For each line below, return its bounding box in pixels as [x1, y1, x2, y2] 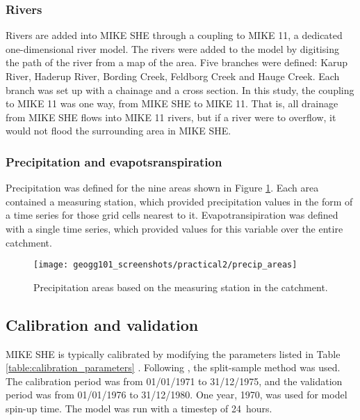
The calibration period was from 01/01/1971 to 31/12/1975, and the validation [6, 373, 343, 388]
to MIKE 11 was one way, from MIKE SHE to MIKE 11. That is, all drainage [6, 96, 338, 111]
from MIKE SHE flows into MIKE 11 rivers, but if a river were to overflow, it [6, 109, 336, 124]
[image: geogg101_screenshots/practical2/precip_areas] [33, 260, 297, 270]
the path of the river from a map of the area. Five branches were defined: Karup [6, 55, 348, 70]
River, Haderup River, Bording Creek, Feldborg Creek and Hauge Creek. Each [6, 69, 340, 83]
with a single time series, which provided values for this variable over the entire [6, 221, 343, 235]
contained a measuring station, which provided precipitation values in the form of [6, 194, 353, 208]
